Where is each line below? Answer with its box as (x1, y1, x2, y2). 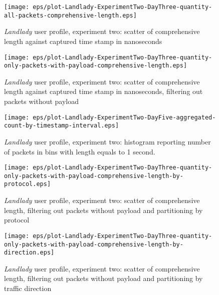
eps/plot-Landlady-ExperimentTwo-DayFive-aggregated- (33, 113, 216, 121)
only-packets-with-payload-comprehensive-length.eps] (4, 62, 187, 69)
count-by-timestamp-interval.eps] (4, 122, 119, 129)
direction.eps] (4, 249, 55, 256)
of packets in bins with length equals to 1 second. (4, 146, 155, 156)
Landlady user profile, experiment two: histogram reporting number (4, 136, 211, 146)
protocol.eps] (4, 180, 51, 188)
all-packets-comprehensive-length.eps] (4, 11, 137, 19)
